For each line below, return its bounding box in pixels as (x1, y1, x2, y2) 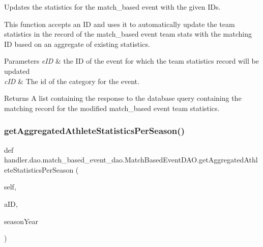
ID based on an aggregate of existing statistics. (4, 38, 150, 49)
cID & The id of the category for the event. (4, 75, 139, 86)
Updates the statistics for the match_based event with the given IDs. (4, 2, 221, 12)
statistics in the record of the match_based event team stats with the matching (4, 29, 252, 39)
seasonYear (4, 215, 39, 226)
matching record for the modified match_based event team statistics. (4, 102, 220, 113)
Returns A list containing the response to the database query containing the (4, 93, 242, 103)
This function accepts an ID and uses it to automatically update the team (4, 18, 235, 29)
